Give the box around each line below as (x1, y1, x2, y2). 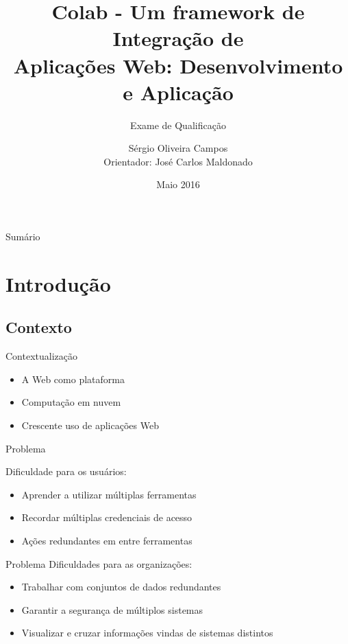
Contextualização (5, 349, 77, 363)
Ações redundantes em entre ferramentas (21, 533, 192, 547)
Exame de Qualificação (130, 117, 226, 132)
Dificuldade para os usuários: (5, 464, 127, 479)
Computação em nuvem (21, 395, 121, 409)
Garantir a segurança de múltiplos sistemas (21, 602, 203, 617)
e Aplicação (123, 78, 234, 106)
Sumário (5, 229, 40, 244)
